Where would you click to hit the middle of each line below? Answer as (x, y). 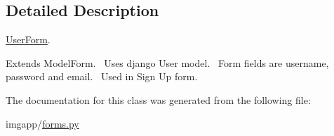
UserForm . (28, 39)
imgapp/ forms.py (42, 123)
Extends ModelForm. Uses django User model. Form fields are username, (167, 62)
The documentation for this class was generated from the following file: (158, 99)
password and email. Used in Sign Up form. (102, 76)
